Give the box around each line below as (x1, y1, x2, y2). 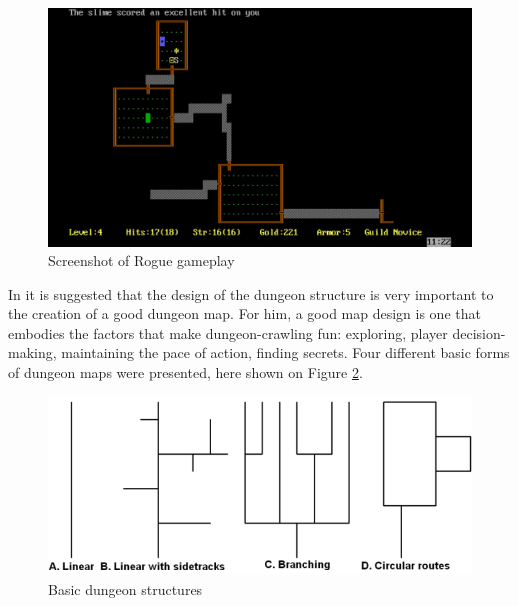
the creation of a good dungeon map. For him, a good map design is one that (8, 303, 481, 324)
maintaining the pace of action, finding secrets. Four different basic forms (61, 342, 510, 363)
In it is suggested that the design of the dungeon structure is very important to (8, 283, 494, 304)
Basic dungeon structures (48, 579, 203, 600)
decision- (452, 322, 506, 343)
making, (8, 342, 57, 363)
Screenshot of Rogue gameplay (48, 250, 235, 271)
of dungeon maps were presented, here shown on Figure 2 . (8, 362, 363, 383)
